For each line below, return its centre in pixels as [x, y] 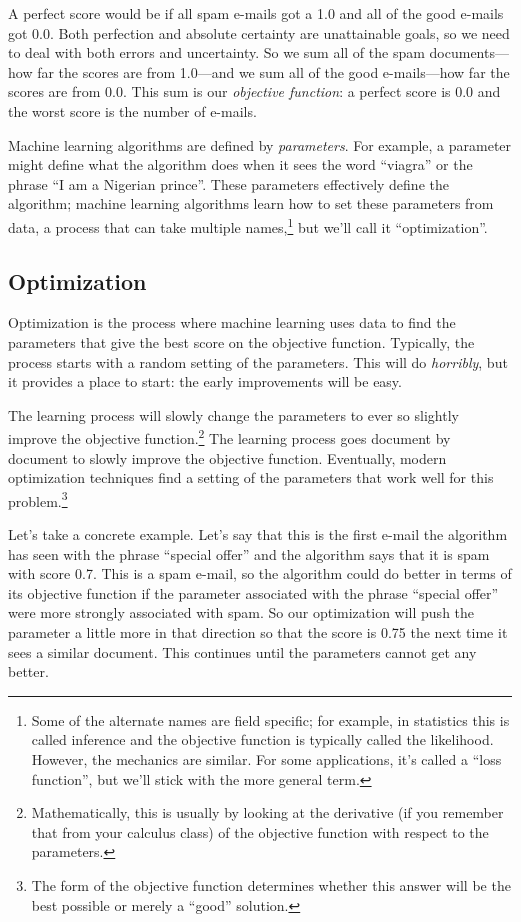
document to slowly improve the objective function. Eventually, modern [227, 457]
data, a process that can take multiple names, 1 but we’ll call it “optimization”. [248, 225]
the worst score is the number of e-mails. [132, 110]
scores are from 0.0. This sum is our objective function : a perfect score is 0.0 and [254, 91]
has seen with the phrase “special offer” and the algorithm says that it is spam [249, 553]
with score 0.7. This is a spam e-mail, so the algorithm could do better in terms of [260, 573]
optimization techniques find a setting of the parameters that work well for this [251, 477]
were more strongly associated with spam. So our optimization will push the [241, 612]
